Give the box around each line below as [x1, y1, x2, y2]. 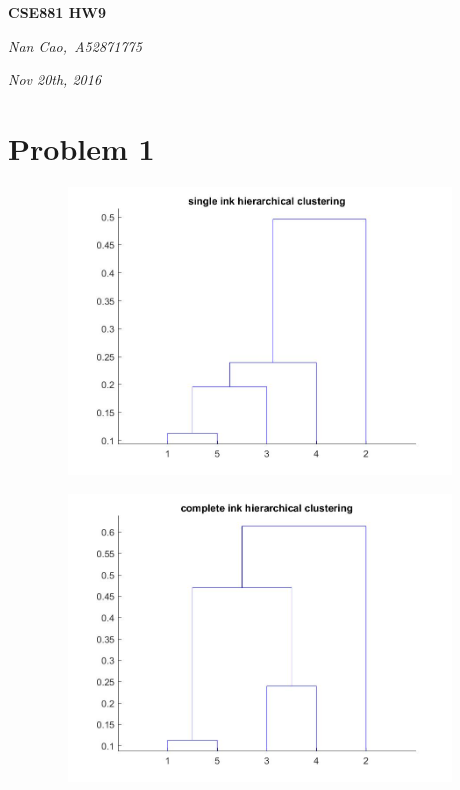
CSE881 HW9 [8, 2, 106, 22]
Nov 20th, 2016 [8, 69, 102, 90]
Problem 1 [8, 127, 155, 168]
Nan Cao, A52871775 [8, 35, 142, 56]
